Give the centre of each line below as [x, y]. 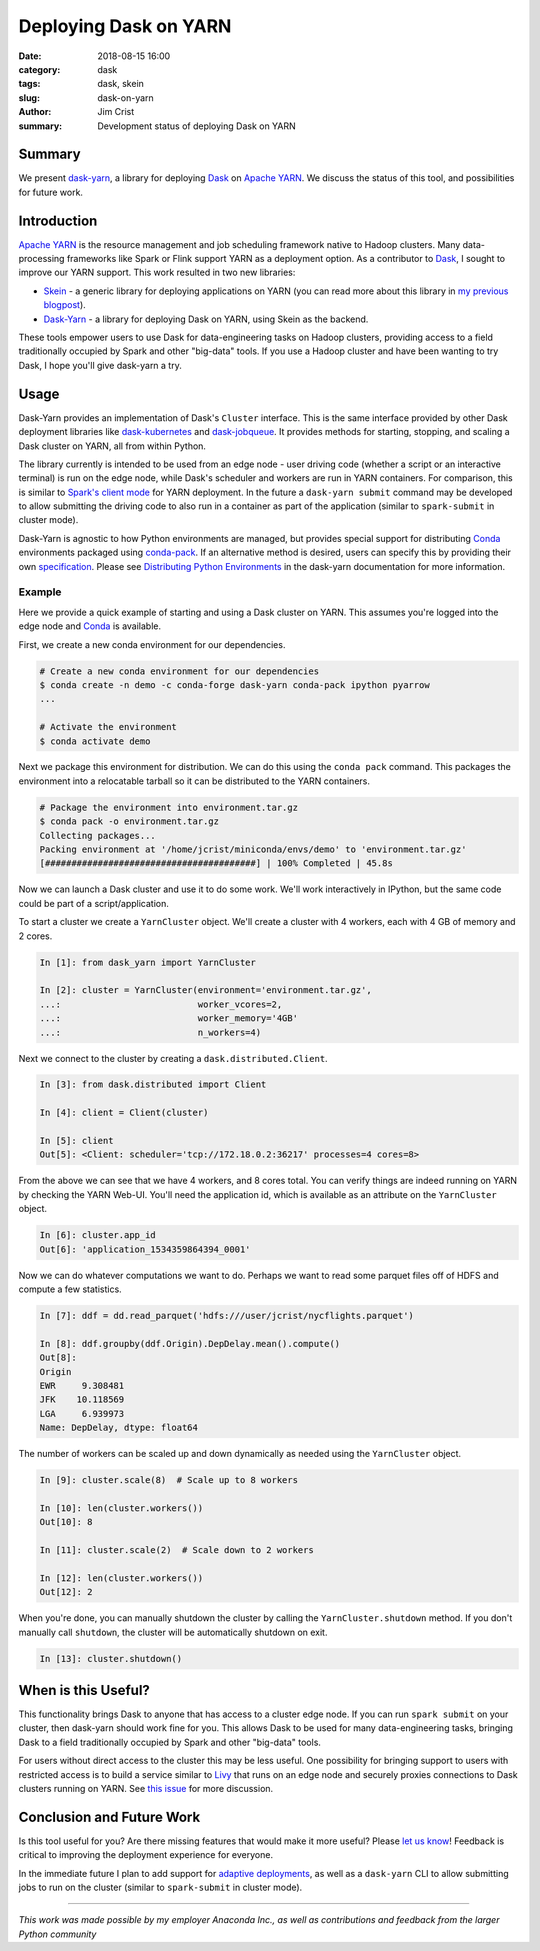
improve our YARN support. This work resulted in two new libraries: [157, 272]
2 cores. [35, 936]
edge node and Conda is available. [90, 626]
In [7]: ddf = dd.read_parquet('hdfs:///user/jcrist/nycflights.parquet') [227, 1315]
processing [41, 259]
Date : [30, 56]
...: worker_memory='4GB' [169, 1018]
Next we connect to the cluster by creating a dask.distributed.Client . [173, 1058]
